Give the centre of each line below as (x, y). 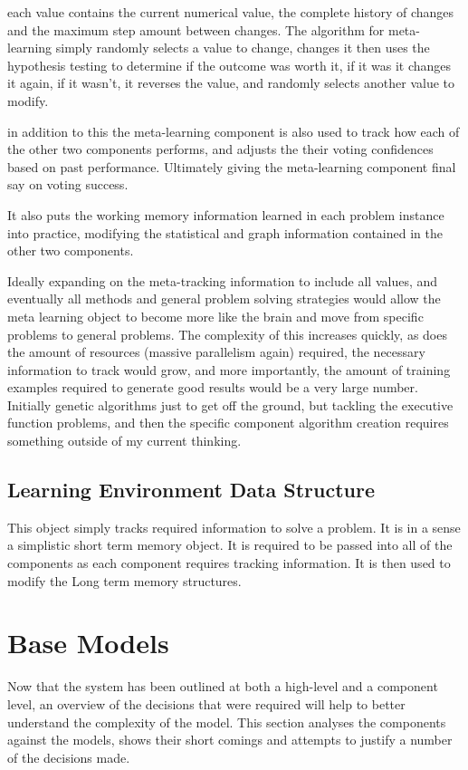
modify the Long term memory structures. (124, 580)
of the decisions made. (69, 757)
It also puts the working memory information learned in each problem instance (226, 214)
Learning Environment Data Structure (191, 490)
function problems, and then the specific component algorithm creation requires (228, 423)
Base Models (88, 643)
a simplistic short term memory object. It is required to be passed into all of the (230, 545)
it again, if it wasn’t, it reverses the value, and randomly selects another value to (231, 83)
